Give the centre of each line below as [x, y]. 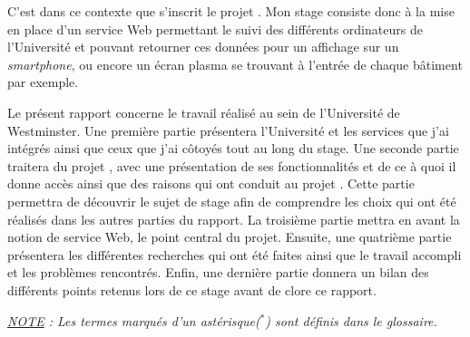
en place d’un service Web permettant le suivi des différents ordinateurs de [215, 29]
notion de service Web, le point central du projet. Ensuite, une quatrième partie [230, 237]
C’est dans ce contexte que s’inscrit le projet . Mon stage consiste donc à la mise [231, 11]
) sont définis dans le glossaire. [351, 320]
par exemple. [43, 82]
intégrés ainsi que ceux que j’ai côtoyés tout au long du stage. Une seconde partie [233, 148]
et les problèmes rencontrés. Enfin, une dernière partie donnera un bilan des [218, 272]
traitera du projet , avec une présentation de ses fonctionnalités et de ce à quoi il [232, 165]
